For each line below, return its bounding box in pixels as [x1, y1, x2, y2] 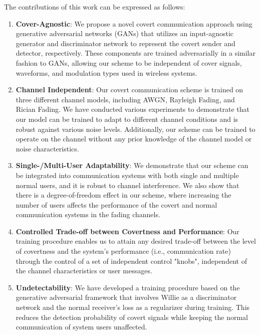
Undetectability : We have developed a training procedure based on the [16, 282, 240, 292]
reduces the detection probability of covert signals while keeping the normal [16, 311, 248, 322]
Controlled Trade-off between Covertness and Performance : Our [16, 226, 239, 236]
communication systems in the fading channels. [16, 209, 160, 220]
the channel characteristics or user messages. [16, 265, 152, 276]
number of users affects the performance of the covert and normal [16, 199, 217, 210]
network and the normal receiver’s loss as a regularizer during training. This [16, 302, 250, 312]
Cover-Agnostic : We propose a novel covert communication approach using [16, 18, 252, 29]
